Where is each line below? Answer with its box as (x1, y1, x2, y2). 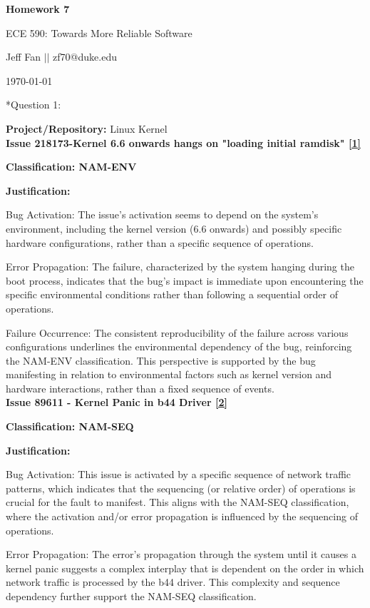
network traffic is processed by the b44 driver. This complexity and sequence (6, 574, 340, 589)
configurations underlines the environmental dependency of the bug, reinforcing (6, 339, 352, 354)
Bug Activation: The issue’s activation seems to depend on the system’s (6, 207, 319, 222)
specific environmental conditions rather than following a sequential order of (6, 287, 338, 302)
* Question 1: (6, 97, 61, 112)
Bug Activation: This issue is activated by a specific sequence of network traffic (6, 467, 351, 482)
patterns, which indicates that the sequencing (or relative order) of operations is (6, 480, 356, 495)
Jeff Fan (6, 49, 41, 64)
